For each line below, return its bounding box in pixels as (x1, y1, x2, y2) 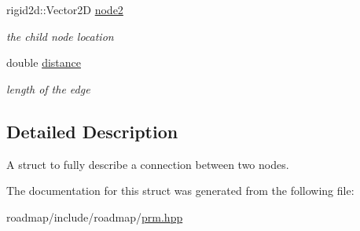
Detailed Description (6, 119, 178, 143)
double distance (6, 54, 81, 71)
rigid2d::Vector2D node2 (6, 2, 123, 17)
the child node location (6, 27, 114, 44)
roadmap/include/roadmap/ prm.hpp (6, 208, 183, 225)
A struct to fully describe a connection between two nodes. (6, 156, 289, 172)
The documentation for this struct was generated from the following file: (6, 182, 354, 199)
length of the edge (6, 80, 90, 97)
